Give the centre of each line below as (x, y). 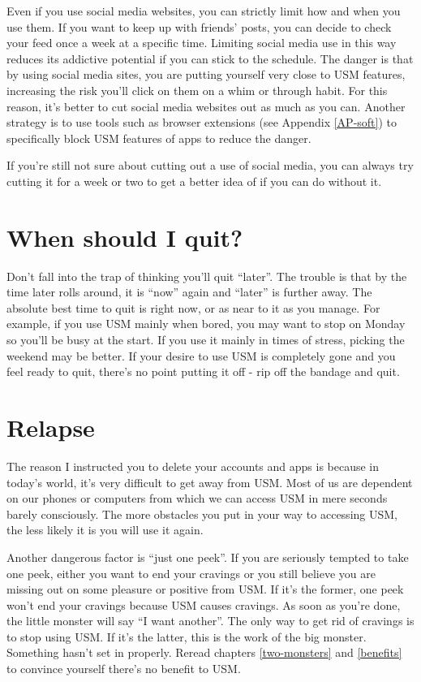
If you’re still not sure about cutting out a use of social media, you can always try (210, 165)
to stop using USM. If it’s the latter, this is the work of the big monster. (187, 636)
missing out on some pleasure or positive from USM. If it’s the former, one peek (205, 589)
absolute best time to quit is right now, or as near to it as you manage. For (193, 307)
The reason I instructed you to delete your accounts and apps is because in (193, 466)
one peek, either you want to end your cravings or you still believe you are (191, 573)
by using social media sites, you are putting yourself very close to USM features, (206, 74)
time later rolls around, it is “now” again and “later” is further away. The (189, 292)
